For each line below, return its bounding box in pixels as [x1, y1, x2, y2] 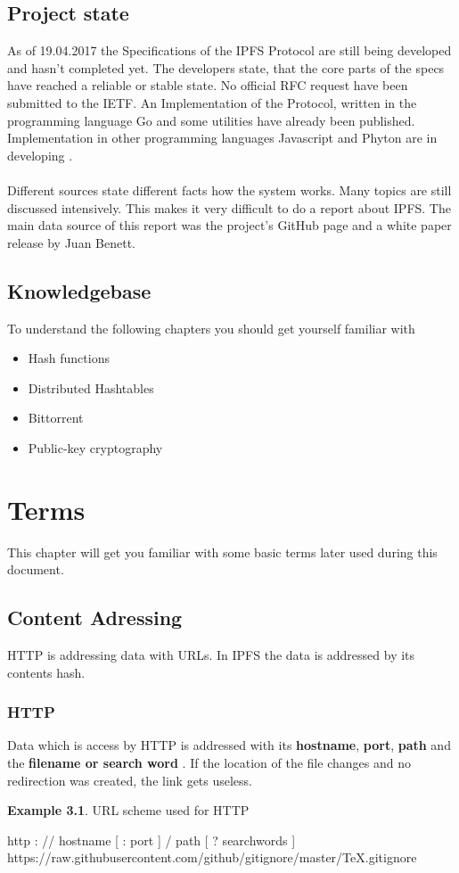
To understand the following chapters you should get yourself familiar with [7, 318, 415, 337]
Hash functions [28, 349, 110, 367]
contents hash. [7, 663, 86, 681]
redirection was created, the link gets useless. [7, 770, 253, 789]
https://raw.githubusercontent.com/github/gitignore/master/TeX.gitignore [7, 848, 417, 867]
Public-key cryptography [28, 438, 163, 457]
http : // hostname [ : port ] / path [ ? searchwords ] [7, 830, 296, 849]
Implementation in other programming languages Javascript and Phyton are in [7, 128, 438, 147]
